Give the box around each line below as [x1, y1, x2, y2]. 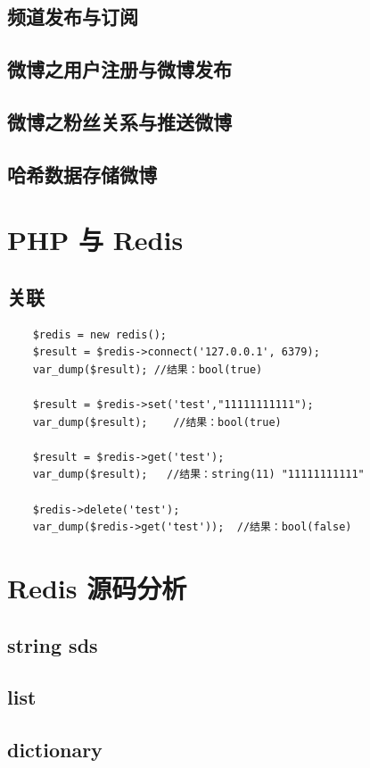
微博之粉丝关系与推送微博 [7, 107, 232, 135]
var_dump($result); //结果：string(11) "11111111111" [32, 468, 365, 481]
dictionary [7, 736, 103, 764]
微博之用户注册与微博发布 [7, 55, 232, 83]
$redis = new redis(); [32, 328, 167, 341]
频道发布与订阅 [7, 3, 138, 30]
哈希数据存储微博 [7, 160, 157, 188]
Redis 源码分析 [7, 570, 187, 606]
